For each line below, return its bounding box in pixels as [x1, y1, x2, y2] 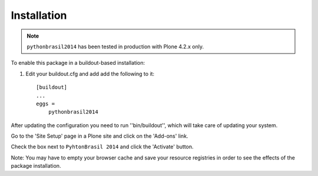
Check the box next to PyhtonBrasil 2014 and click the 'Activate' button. [11, 143, 194, 150]
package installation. [11, 162, 61, 170]
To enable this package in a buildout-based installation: [11, 59, 145, 67]
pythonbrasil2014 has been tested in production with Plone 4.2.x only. [26, 43, 204, 50]
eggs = [36, 100, 55, 107]
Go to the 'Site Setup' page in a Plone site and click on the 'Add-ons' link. [11, 132, 188, 140]
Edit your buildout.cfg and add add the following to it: [25, 70, 155, 77]
